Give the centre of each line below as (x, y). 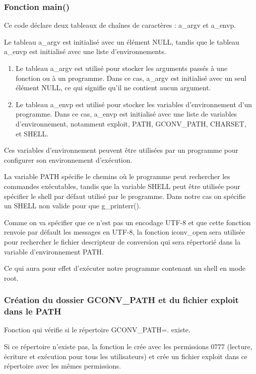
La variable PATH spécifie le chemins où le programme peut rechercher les (117, 176)
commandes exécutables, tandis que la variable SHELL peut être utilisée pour (122, 186)
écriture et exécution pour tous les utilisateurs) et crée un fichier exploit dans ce (126, 356)
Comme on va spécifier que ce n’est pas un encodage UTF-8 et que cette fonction (128, 222)
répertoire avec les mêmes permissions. (63, 366)
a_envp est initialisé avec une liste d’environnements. (85, 51)
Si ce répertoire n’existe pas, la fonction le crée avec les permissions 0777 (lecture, (128, 346)
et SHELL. (32, 133)
